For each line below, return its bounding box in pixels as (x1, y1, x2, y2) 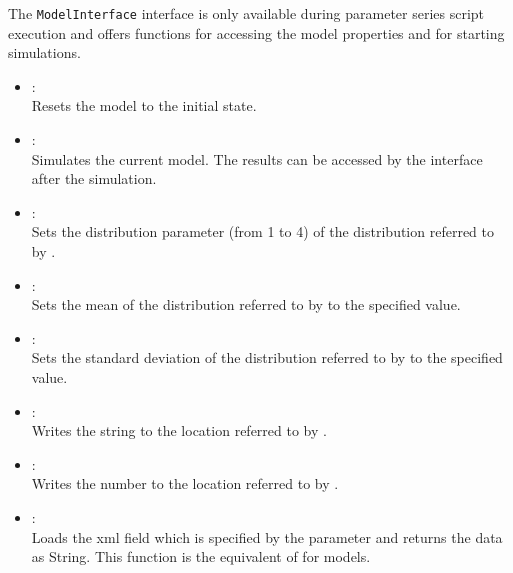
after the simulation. (31, 168, 157, 189)
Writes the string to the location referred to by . (31, 420, 327, 441)
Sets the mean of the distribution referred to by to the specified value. (31, 294, 461, 315)
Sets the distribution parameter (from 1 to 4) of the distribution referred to (31, 221, 494, 242)
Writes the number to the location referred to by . (31, 473, 339, 494)
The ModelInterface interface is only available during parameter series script (8, 3, 485, 23)
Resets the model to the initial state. (31, 95, 257, 116)
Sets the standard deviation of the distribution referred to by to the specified (31, 347, 503, 368)
